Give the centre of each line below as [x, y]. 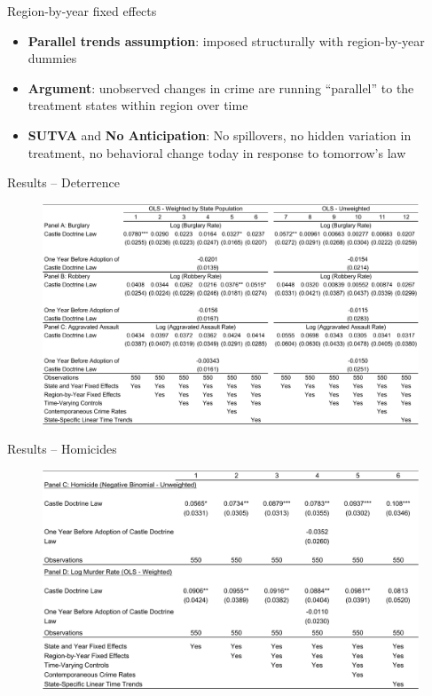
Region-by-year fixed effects [82, 11]
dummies [52, 58]
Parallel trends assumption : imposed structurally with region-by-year [226, 40]
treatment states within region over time [138, 105]
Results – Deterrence [63, 182]
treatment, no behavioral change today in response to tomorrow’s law [217, 152]
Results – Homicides [62, 449]
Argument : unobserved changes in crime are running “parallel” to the [221, 87]
